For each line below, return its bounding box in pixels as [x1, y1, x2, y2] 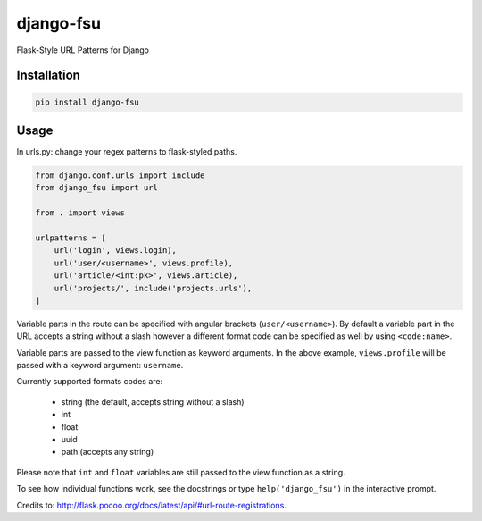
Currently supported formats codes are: [16, 376, 163, 387]
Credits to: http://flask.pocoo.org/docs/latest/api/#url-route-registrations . [16, 500, 287, 510]
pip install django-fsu [35, 97, 140, 107]
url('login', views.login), [54, 246, 178, 256]
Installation [16, 68, 80, 83]
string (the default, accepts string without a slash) [61, 396, 245, 407]
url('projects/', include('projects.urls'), [54, 282, 253, 293]
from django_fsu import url [35, 183, 158, 193]
